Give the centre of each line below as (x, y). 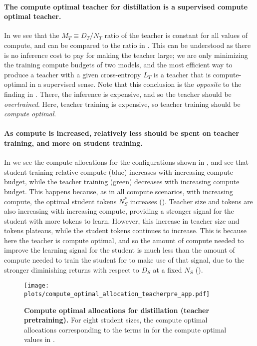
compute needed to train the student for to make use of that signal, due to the (124, 260)
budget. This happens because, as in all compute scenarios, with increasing (119, 191)
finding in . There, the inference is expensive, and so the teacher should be (118, 94)
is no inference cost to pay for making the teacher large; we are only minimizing (126, 55)
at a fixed (167, 269)
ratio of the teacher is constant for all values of (176, 35)
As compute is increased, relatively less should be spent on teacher (122, 133)
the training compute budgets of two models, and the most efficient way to (118, 65)
